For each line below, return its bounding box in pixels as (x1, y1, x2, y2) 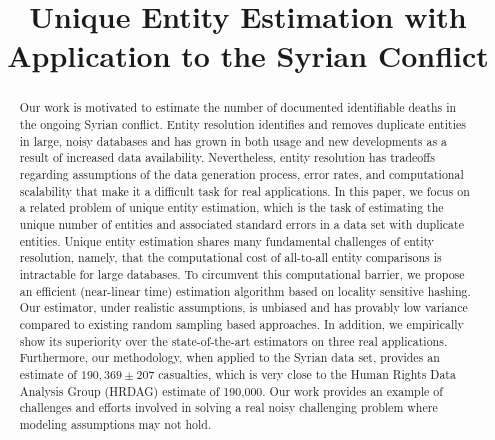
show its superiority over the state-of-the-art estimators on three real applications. (19, 332, 448, 349)
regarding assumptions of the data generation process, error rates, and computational (19, 165, 464, 182)
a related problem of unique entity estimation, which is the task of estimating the (19, 199, 444, 216)
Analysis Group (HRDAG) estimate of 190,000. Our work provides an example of (19, 382, 443, 399)
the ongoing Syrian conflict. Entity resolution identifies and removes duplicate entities (19, 116, 466, 133)
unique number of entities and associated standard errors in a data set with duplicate (19, 215, 464, 232)
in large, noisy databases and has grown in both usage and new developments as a (19, 132, 448, 149)
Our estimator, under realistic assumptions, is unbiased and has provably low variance (19, 299, 468, 316)
